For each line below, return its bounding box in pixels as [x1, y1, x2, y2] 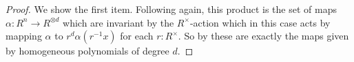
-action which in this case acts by [189, 15, 331, 29]
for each [120, 29, 154, 43]
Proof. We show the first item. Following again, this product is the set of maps [6, 2, 337, 16]
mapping [6, 29, 42, 43]
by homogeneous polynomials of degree [6, 44, 169, 58]
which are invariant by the [63, 15, 174, 29]
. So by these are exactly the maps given [178, 29, 349, 43]
